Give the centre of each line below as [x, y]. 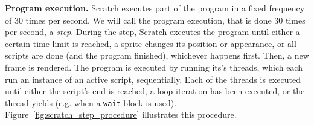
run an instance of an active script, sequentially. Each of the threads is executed [153, 79]
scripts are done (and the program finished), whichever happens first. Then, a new [157, 55]
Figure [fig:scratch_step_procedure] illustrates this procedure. [121, 114]
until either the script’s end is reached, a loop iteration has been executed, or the [155, 91]
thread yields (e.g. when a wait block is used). [91, 102]
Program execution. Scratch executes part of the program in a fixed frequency [155, 8]
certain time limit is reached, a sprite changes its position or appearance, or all [151, 43]
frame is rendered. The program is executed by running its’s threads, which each [154, 67]
